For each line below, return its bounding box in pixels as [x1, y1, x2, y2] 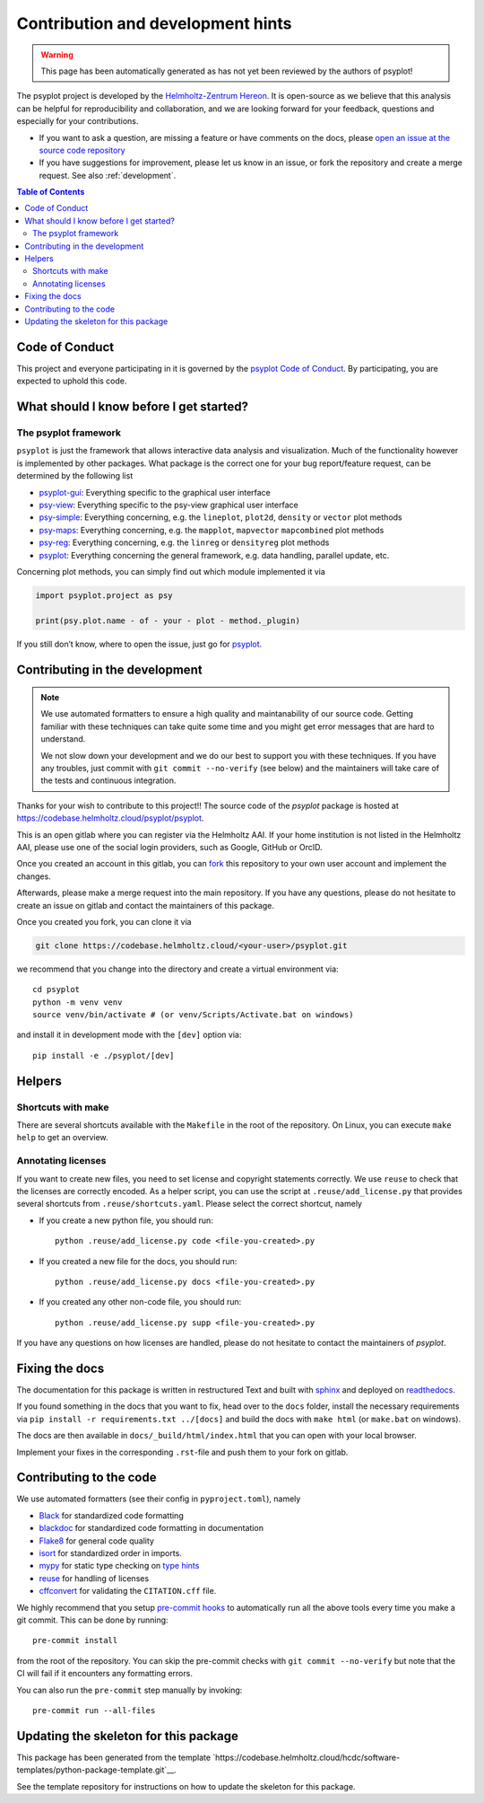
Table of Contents [16, 187, 85, 198]
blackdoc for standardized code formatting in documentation [39, 1523, 264, 1534]
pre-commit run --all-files [32, 1705, 156, 1715]
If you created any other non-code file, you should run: [39, 1297, 242, 1307]
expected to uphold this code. [16, 375, 127, 386]
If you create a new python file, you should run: [39, 1215, 214, 1226]
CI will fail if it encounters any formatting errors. [16, 1668, 193, 1679]
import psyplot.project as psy [35, 590, 174, 601]
